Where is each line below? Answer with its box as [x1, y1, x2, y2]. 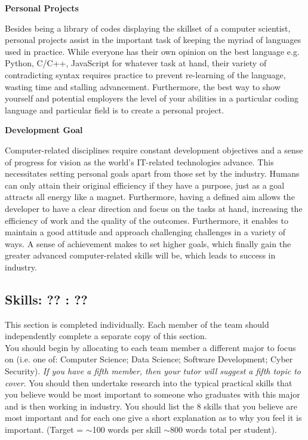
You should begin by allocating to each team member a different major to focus [5, 341, 296, 353]
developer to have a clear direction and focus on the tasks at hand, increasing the [5, 202, 303, 214]
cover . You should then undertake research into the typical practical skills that [5, 376, 292, 389]
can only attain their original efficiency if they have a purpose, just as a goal [5, 179, 285, 191]
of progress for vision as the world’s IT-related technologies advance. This [5, 155, 274, 168]
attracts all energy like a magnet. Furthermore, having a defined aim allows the [5, 190, 295, 203]
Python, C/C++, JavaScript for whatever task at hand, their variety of [5, 57, 267, 69]
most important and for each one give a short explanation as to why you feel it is [5, 411, 302, 424]
